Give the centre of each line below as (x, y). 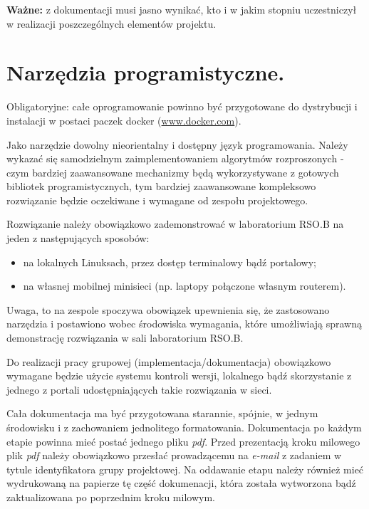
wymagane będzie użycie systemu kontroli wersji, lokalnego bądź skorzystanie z (179, 376)
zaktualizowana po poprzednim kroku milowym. (111, 497)
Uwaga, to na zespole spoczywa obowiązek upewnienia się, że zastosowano (168, 309)
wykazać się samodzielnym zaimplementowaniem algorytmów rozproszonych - (175, 158)
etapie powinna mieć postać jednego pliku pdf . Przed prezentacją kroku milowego (183, 441)
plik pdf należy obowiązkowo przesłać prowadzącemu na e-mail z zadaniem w (174, 455)
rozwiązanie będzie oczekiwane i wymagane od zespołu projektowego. (157, 200)
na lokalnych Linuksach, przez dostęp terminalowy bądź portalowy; (170, 262)
